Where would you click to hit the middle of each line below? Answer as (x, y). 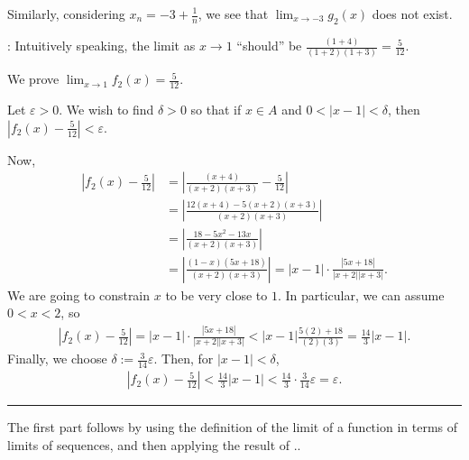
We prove (33, 79)
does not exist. (412, 14)
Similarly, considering (66, 14)
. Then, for (184, 359)
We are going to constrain (79, 294)
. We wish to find (106, 110)
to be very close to (216, 294)
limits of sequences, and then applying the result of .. (154, 444)
